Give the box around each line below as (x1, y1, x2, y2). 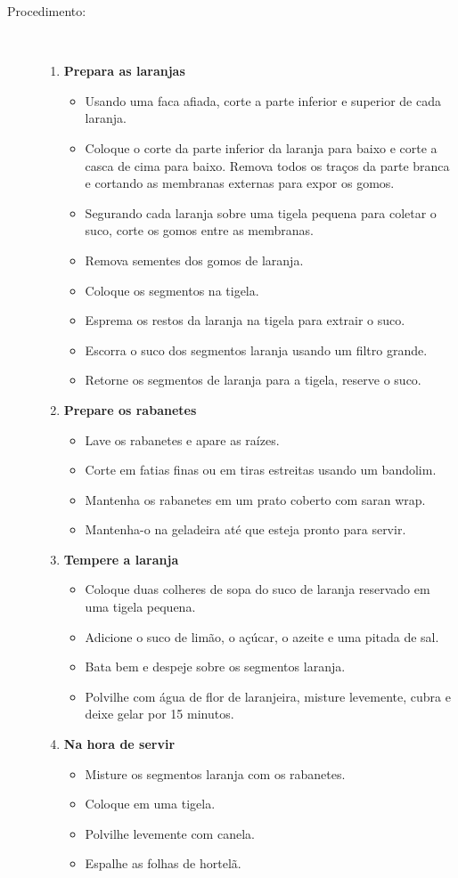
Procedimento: (7, 2, 86, 20)
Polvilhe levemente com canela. (85, 824, 255, 842)
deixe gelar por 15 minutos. (85, 704, 234, 723)
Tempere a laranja (63, 549, 179, 568)
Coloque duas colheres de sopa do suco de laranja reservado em (85, 580, 430, 598)
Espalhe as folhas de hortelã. (85, 854, 241, 873)
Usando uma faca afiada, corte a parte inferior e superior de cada (85, 91, 441, 110)
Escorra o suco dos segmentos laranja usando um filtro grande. (85, 340, 428, 359)
